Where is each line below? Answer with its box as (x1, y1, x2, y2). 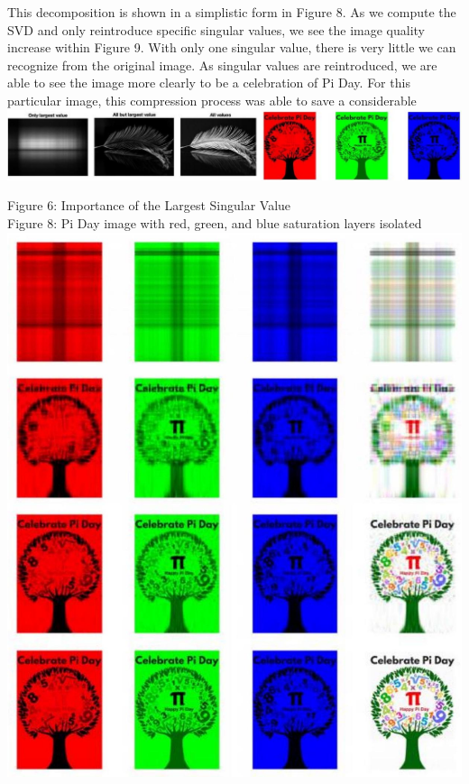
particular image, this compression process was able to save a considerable (7, 90, 417, 109)
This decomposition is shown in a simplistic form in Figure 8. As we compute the (7, 3, 456, 21)
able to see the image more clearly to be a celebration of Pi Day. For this (7, 73, 410, 92)
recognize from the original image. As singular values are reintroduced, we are (7, 55, 437, 74)
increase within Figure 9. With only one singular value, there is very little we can (7, 38, 456, 57)
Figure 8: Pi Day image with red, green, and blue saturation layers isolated (7, 214, 422, 233)
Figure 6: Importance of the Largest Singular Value (7, 196, 291, 215)
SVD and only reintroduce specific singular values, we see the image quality (7, 20, 425, 39)
